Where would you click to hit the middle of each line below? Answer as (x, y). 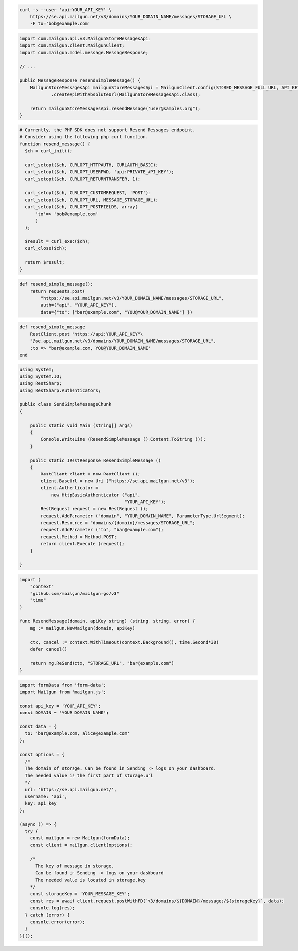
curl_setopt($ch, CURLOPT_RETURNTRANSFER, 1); (83, 179)
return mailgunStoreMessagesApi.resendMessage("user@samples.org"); (115, 108)
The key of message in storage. (75, 866)
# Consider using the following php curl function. (84, 137)
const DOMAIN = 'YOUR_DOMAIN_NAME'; (64, 713)
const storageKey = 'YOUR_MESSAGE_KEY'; (80, 894)
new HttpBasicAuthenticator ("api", (96, 495)
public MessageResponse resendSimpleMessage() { (80, 80)
